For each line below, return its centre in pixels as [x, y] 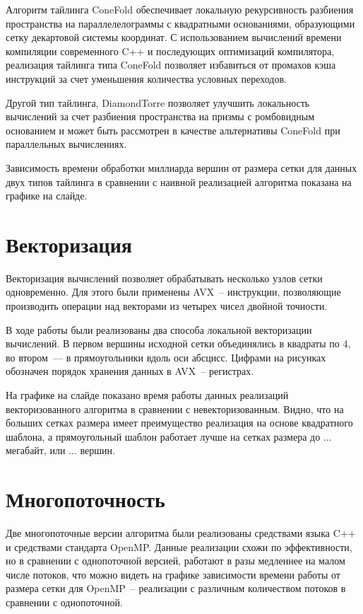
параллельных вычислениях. [66, 144]
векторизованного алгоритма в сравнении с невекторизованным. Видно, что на [175, 409]
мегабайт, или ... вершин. [60, 450]
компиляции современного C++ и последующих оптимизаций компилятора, [170, 51]
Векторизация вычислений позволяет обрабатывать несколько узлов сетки [164, 278]
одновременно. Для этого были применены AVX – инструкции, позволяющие [173, 292]
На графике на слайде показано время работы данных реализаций [147, 395]
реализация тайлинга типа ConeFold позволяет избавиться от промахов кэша [171, 65]
